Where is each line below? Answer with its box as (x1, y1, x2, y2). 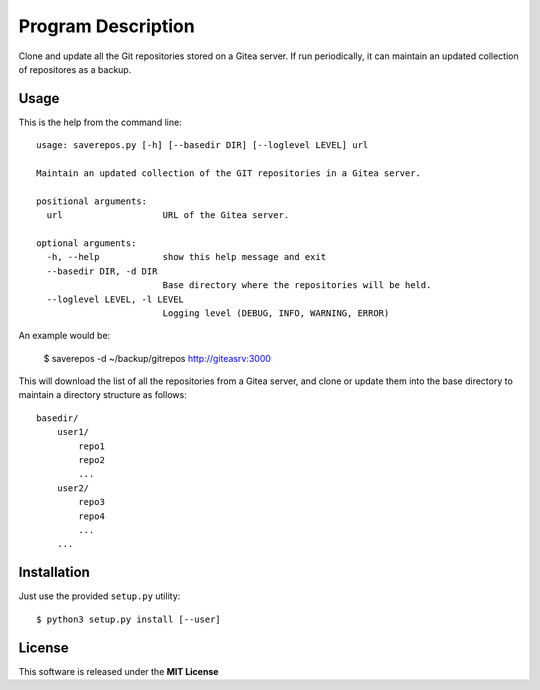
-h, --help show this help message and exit (46, 251, 327, 263)
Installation (18, 564, 90, 581)
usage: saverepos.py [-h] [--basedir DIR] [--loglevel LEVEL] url (36, 140, 369, 151)
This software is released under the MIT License (18, 665, 219, 677)
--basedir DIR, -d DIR (46, 265, 158, 277)
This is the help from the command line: (18, 116, 182, 128)
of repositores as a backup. (18, 63, 132, 75)
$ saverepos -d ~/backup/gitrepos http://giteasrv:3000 (43, 352, 272, 364)
